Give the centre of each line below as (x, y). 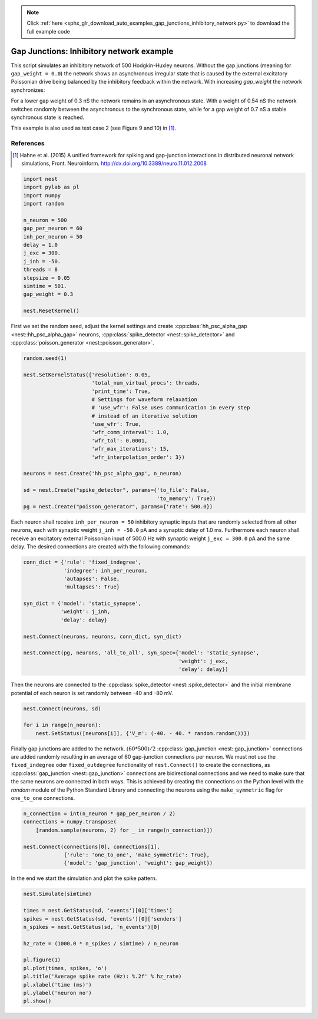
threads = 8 (41, 270)
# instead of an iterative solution (144, 416)
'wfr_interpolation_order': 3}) (138, 457)
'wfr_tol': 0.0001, (120, 441)
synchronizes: (28, 90)
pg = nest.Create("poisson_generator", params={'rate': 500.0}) (118, 506)
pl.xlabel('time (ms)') (58, 985)
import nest (41, 179)
